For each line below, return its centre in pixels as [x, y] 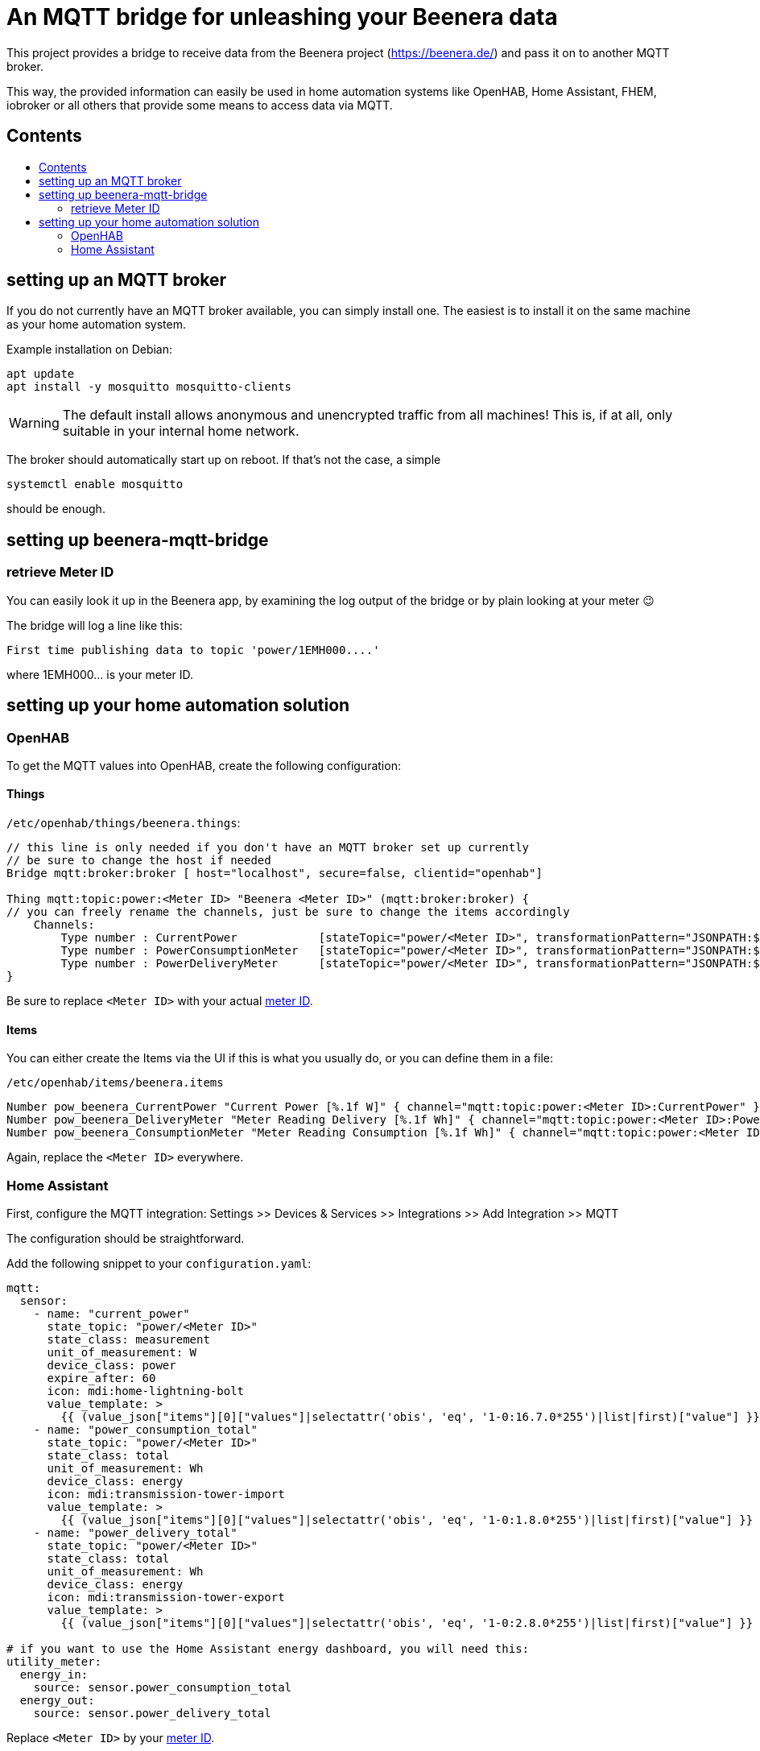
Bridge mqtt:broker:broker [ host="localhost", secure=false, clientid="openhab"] [275, 873]
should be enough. [56, 509]
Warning [34, 423]
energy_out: [57, 1701]
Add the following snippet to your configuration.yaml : [159, 1264]
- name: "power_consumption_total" [145, 1430]
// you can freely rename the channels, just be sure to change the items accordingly [288, 912]
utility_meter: [54, 1662]
